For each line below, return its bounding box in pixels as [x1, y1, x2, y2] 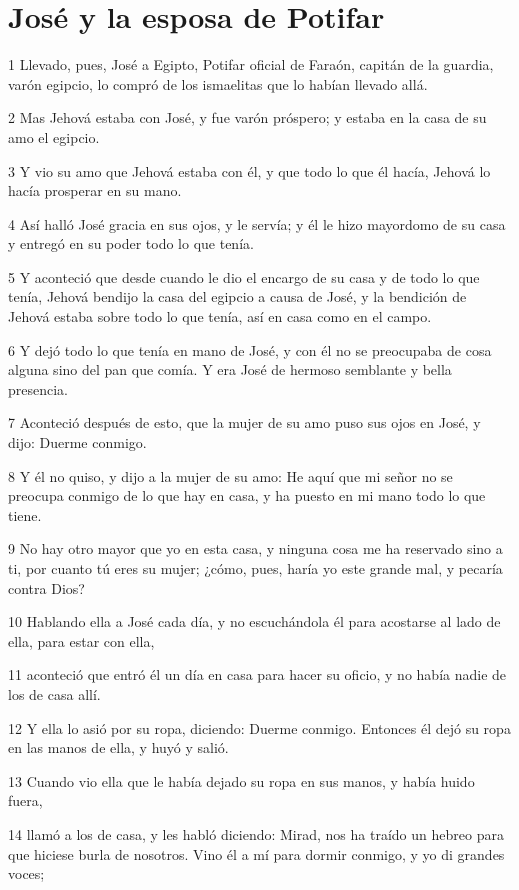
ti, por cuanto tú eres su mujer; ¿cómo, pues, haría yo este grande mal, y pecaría [8, 558, 503, 578]
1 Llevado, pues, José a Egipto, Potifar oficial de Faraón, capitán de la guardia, [8, 54, 494, 75]
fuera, [8, 790, 43, 811]
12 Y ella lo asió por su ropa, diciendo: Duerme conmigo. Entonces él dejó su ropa [8, 717, 511, 738]
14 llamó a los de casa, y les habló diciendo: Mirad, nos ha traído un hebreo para [8, 823, 504, 844]
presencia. [8, 378, 69, 399]
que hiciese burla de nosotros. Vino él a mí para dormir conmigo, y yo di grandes [8, 843, 505, 864]
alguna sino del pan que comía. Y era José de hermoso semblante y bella [8, 359, 452, 380]
